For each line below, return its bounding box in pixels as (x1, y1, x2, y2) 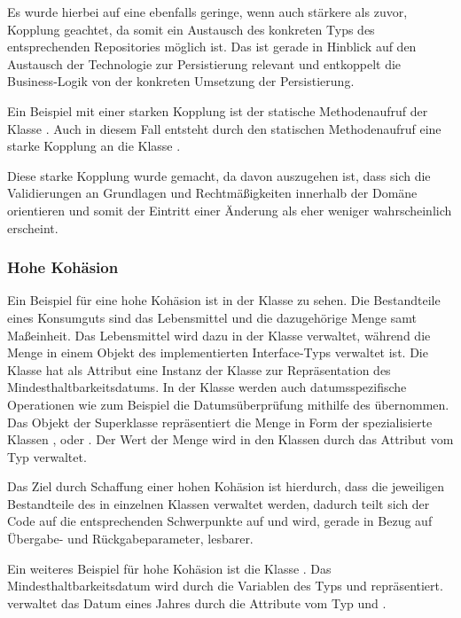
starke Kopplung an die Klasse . (7, 137, 181, 155)
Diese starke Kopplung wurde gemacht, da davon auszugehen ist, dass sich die (7, 166, 431, 184)
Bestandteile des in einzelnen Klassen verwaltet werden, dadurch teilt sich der (7, 494, 430, 512)
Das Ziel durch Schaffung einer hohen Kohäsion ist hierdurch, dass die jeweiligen (7, 477, 445, 496)
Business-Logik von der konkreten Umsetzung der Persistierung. (7, 72, 355, 90)
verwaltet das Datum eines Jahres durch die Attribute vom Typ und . (7, 593, 387, 612)
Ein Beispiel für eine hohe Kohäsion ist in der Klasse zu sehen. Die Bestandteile (7, 291, 441, 309)
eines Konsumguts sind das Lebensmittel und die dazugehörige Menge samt (7, 308, 417, 326)
